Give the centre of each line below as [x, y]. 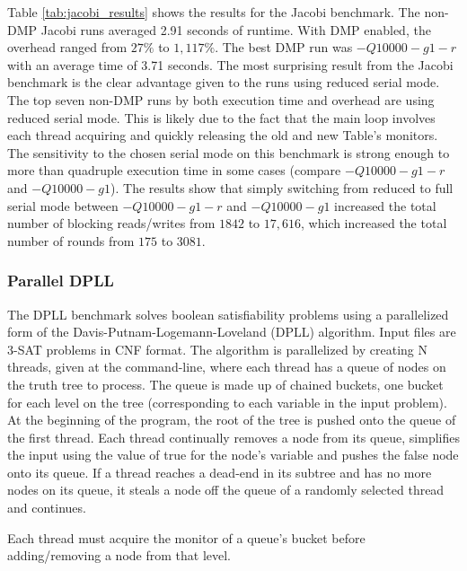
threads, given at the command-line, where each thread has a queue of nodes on [227, 367]
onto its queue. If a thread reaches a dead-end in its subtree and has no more [220, 472]
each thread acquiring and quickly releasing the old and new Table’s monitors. [223, 135]
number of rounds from [71, 240]
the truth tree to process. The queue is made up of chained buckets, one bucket [225, 384]
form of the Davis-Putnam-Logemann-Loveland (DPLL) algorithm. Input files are [232, 332]
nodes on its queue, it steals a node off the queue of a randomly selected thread [226, 490]
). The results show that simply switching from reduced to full [282, 187]
